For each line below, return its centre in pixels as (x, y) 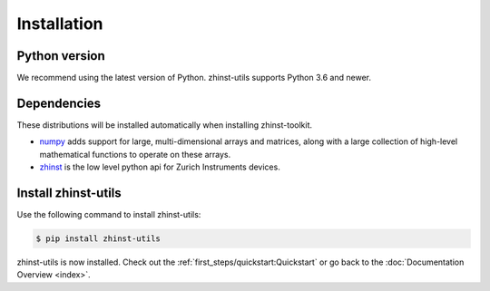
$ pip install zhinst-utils (98, 239)
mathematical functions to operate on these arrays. (135, 154)
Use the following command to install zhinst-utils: (109, 215)
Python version (61, 56)
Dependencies (59, 103)
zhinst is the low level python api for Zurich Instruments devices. (160, 167)
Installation (60, 24)
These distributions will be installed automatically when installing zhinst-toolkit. (165, 125)
